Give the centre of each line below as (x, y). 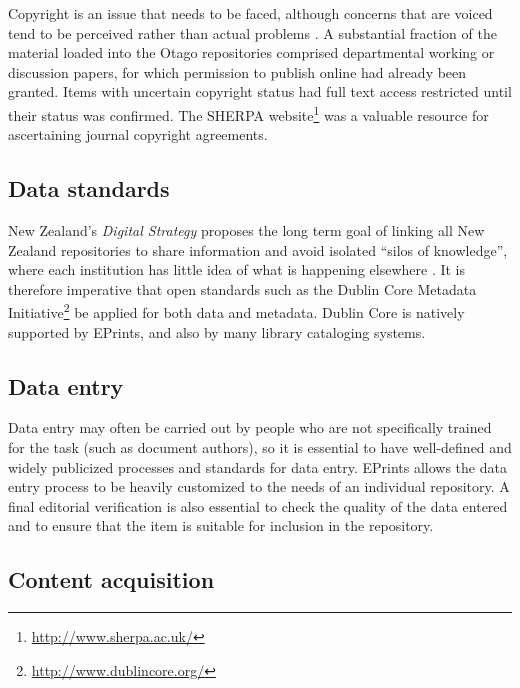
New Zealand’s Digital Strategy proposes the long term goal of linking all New (246, 230)
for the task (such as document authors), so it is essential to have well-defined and (260, 447)
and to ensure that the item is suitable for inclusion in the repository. (221, 525)
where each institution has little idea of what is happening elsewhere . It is (237, 269)
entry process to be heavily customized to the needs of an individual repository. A (259, 486)
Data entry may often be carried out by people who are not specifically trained (250, 427)
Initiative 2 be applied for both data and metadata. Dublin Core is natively (236, 311)
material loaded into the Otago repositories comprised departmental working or (251, 52)
